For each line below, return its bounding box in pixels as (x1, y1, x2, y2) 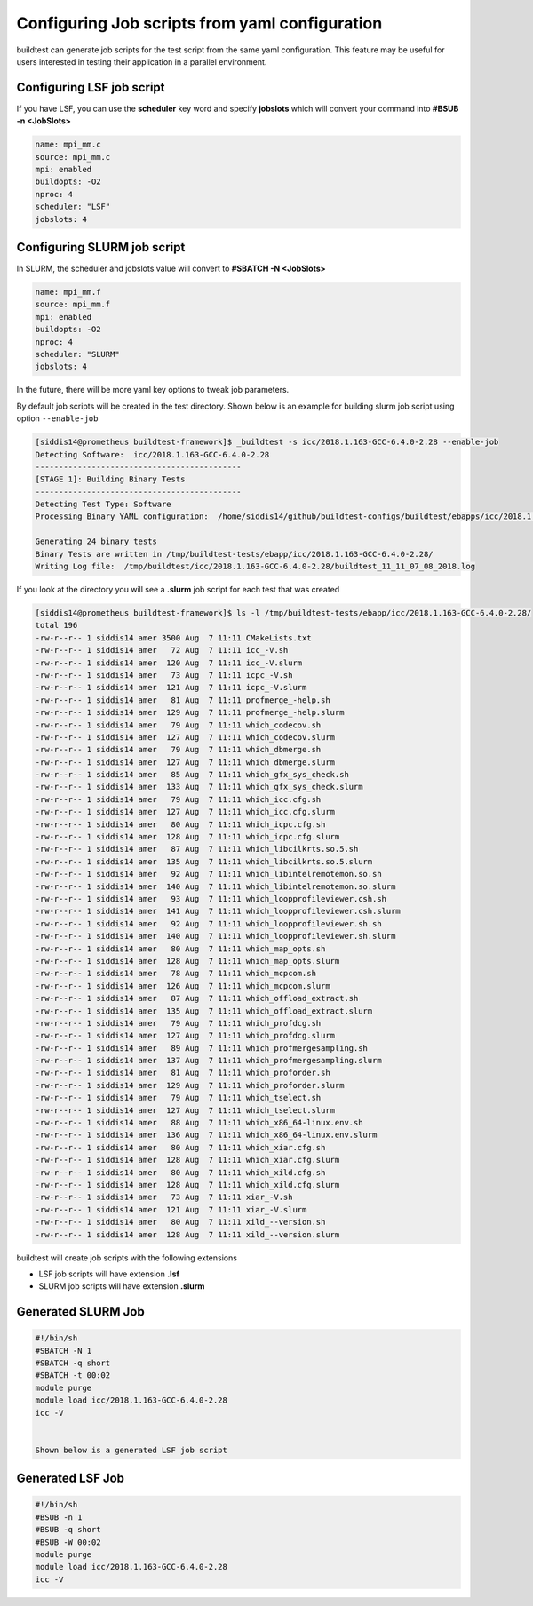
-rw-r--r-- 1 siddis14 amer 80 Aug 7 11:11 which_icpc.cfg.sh (35, 819, 326, 830)
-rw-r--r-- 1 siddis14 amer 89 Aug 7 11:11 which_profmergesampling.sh (35, 1043, 369, 1053)
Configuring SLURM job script (16, 240, 186, 255)
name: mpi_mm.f (35, 287, 101, 298)
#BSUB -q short (35, 1524, 101, 1535)
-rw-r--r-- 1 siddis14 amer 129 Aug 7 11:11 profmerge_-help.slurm (35, 707, 345, 718)
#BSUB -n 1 (35, 1512, 83, 1523)
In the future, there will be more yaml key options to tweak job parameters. (16, 385, 290, 395)
